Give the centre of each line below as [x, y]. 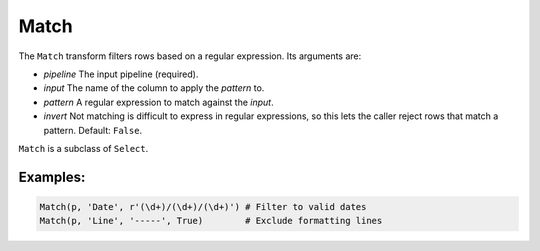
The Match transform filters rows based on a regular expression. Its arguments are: [190, 56]
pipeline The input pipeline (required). [121, 74]
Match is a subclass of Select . [83, 148]
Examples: [52, 176]
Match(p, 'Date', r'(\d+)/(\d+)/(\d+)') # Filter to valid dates [203, 206]
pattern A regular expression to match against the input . [158, 102]
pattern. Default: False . [93, 130]
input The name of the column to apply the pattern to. [154, 88]
